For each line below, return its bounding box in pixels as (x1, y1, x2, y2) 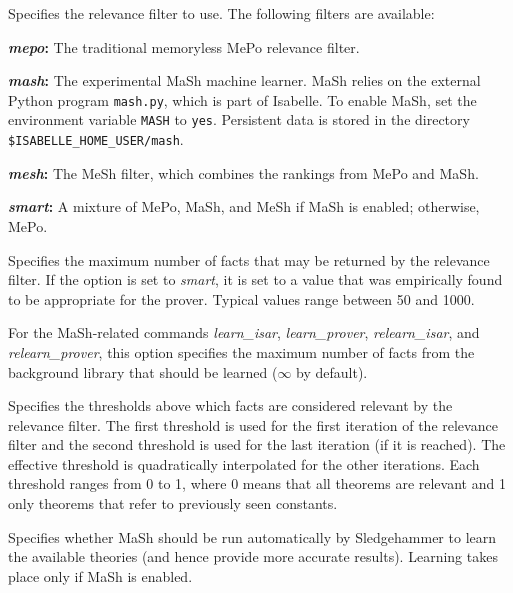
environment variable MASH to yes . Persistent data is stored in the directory (8, 109, 470, 130)
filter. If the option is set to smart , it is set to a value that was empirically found (8, 269, 503, 290)
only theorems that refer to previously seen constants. (8, 493, 338, 514)
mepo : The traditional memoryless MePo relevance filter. (8, 36, 360, 57)
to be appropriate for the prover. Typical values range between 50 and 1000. (8, 288, 475, 309)
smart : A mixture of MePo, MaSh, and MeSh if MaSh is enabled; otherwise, (8, 196, 480, 217)
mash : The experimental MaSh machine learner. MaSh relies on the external (8, 70, 481, 91)
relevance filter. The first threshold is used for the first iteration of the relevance (8, 414, 498, 435)
